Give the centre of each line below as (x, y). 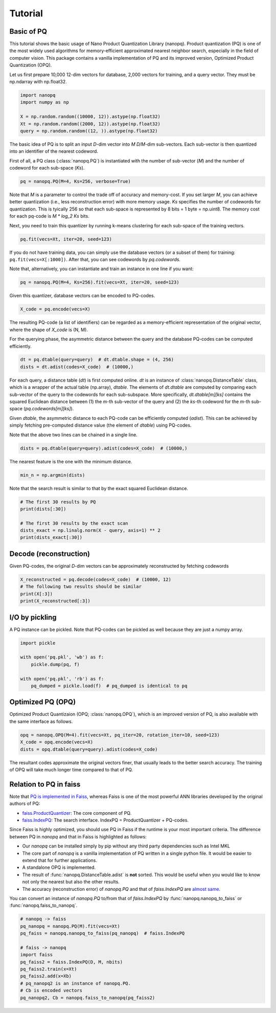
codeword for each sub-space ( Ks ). (47, 168)
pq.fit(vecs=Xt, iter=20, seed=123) (66, 239)
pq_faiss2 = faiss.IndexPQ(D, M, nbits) (71, 962)
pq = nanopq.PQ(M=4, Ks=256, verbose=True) (76, 182)
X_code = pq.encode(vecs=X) (55, 309)
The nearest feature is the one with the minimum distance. (71, 461)
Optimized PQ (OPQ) (43, 702)
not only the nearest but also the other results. (71, 882)
